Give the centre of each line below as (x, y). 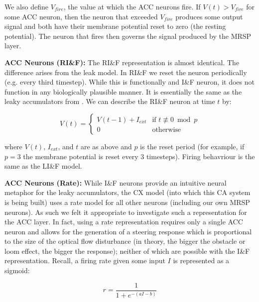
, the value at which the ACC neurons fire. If (132, 6)
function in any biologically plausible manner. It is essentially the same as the (123, 91)
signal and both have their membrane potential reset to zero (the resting (115, 26)
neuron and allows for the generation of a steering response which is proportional (128, 231)
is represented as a (201, 260)
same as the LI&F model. (43, 166)
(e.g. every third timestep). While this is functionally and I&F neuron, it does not (129, 82)
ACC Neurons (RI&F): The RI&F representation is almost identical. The (122, 62)
